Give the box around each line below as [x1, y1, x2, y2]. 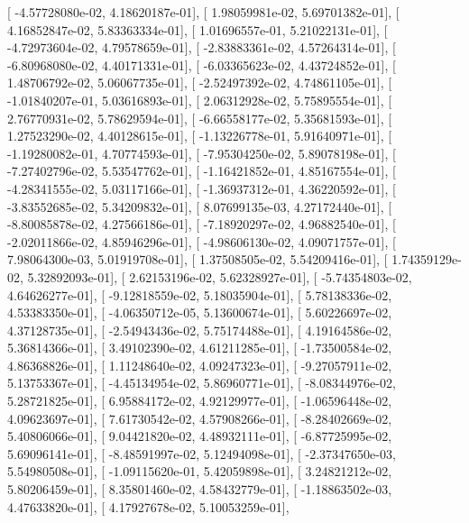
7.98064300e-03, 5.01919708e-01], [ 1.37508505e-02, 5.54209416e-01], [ [7, 250, 388, 269]
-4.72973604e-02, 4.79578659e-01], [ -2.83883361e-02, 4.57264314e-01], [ [7, 38, 396, 57]
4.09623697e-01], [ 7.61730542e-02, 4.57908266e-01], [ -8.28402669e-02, [7, 408, 392, 427]
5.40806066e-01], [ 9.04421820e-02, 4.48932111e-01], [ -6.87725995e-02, [7, 427, 392, 445]
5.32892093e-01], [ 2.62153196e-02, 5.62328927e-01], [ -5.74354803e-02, [27, 267, 412, 286]
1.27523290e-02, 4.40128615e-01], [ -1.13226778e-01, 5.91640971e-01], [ [7, 126, 392, 145]
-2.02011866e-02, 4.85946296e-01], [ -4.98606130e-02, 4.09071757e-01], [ [7, 232, 396, 251]
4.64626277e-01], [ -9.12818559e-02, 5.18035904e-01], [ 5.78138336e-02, [7, 285, 392, 304]
